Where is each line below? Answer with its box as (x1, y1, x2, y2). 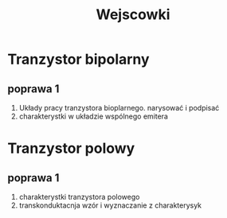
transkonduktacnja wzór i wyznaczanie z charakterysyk (18, 200, 202, 210)
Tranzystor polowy (7, 139, 135, 158)
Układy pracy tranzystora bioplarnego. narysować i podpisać (18, 103, 220, 112)
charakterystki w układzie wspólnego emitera (18, 111, 169, 121)
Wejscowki (96, 6, 170, 24)
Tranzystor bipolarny (7, 50, 150, 68)
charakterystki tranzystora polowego (18, 193, 140, 201)
